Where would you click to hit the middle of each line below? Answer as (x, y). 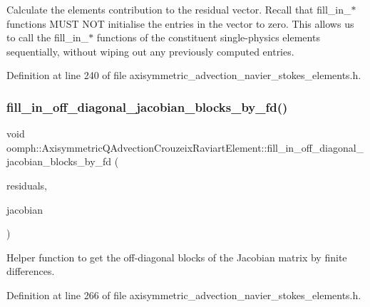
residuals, (27, 185)
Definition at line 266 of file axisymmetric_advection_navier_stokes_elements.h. (184, 295)
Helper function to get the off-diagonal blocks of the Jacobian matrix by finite (177, 257)
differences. (31, 271)
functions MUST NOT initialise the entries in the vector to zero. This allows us (180, 23)
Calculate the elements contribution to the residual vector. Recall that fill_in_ (179, 9)
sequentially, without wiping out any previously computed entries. (150, 51)
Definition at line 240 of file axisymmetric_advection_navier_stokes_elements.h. (184, 75)
